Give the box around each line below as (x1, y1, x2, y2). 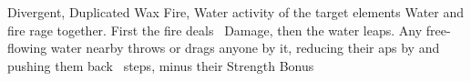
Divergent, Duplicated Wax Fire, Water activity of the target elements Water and (7, 3, 465, 21)
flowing (7, 38, 47, 57)
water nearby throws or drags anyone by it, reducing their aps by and (50, 38, 440, 57)
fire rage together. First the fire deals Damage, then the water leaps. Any (7, 20, 423, 39)
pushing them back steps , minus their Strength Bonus (7, 56, 314, 75)
